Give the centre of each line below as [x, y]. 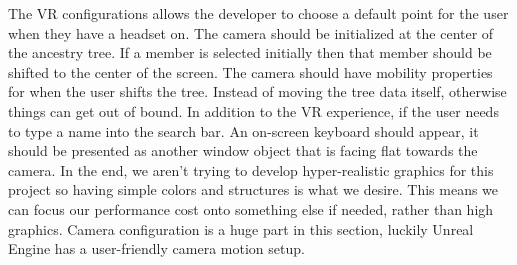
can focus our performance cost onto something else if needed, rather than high [251, 208]
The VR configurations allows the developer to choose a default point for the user [258, 13]
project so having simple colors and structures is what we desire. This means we [253, 189]
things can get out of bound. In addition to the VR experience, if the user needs [253, 110]
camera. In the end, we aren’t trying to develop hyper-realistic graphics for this [251, 169]
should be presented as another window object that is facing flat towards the [243, 150]
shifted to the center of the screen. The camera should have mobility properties [250, 71]
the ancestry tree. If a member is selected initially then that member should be [250, 52]
